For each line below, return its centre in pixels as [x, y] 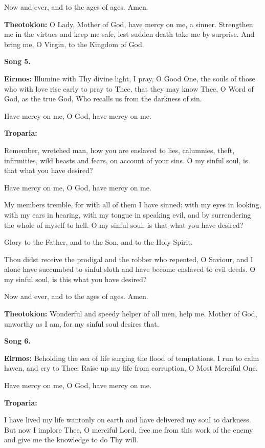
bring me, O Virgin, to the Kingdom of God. [74, 44]
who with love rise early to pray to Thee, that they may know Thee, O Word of [129, 88]
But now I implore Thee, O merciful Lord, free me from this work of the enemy [129, 429]
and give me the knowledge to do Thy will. [71, 440]
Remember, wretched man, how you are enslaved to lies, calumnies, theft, [119, 150]
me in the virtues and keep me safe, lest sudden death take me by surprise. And [129, 34]
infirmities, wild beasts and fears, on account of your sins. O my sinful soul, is [126, 160]
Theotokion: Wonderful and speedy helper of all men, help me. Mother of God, [131, 314]
